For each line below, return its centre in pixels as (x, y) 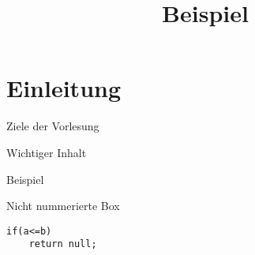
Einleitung (64, 88)
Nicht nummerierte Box (63, 206)
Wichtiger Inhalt (47, 152)
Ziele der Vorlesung (53, 126)
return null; (63, 244)
